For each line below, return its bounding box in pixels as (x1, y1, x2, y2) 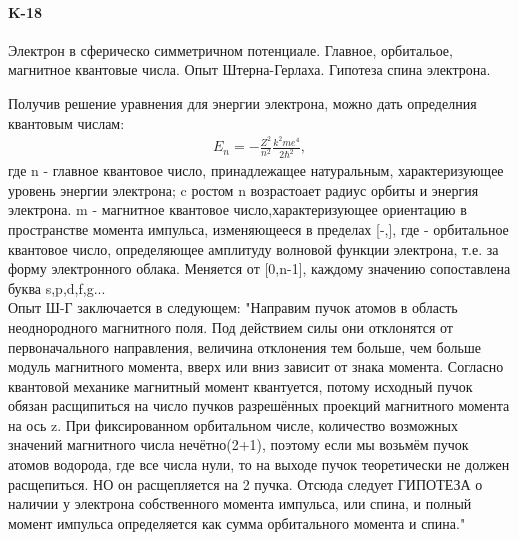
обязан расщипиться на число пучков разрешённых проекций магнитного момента (8, 395, 510, 416)
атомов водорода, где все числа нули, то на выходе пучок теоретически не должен (8, 454, 510, 475)
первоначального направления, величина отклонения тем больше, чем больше (8, 336, 481, 357)
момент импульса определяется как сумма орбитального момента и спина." (8, 512, 466, 533)
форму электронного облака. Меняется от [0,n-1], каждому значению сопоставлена (8, 258, 511, 279)
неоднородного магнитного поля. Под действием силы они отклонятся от (8, 316, 453, 337)
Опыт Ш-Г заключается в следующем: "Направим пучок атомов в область (8, 297, 458, 318)
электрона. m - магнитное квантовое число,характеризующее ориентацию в (8, 199, 467, 220)
